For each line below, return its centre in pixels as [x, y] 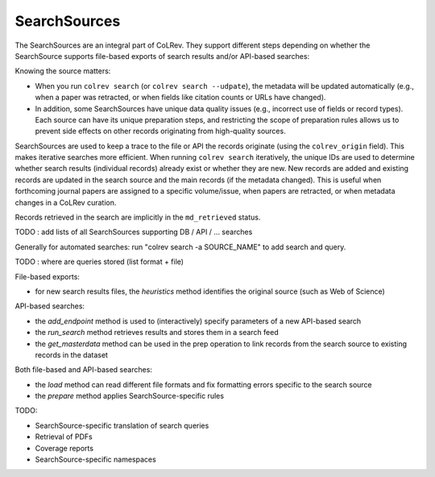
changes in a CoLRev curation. [66, 203]
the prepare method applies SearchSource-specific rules [130, 396]
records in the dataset [72, 354]
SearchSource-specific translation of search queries [122, 425]
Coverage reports [64, 448]
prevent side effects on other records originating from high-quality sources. [160, 131]
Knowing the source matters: [63, 71]
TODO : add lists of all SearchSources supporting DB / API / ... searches [134, 232]
